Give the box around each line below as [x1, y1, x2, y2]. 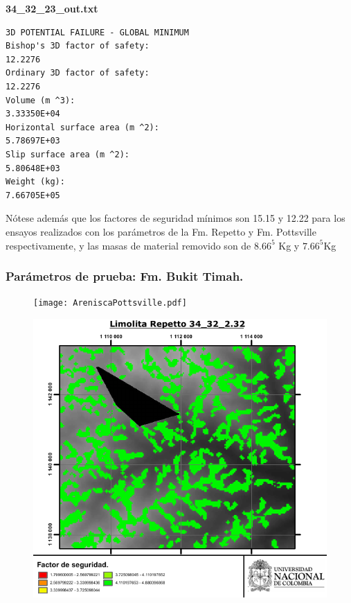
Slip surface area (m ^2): [6, 149, 129, 159]
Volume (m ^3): [6, 95, 75, 105]
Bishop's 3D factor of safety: [6, 41, 150, 51]
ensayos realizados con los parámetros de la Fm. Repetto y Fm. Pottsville [6, 224, 316, 238]
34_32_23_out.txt [6, 1, 98, 15]
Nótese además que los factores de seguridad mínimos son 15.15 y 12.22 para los [6, 211, 345, 225]
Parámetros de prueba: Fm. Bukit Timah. [6, 268, 244, 285]
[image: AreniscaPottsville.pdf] [33, 298, 187, 308]
